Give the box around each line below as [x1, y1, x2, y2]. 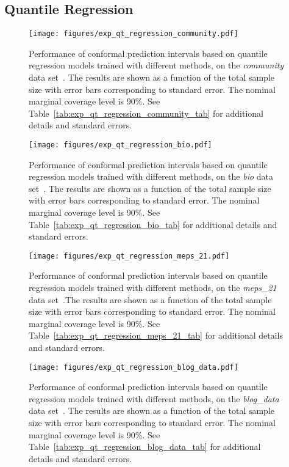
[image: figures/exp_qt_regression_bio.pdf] [29, 141, 212, 150]
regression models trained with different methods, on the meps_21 [29, 281, 277, 294]
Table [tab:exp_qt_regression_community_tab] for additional [29, 106, 263, 119]
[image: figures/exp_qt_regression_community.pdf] [29, 29, 238, 39]
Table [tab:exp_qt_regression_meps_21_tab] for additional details [29, 329, 283, 342]
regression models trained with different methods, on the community [29, 59, 284, 72]
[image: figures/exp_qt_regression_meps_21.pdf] [29, 251, 230, 260]
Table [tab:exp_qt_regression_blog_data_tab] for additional [29, 440, 261, 453]
